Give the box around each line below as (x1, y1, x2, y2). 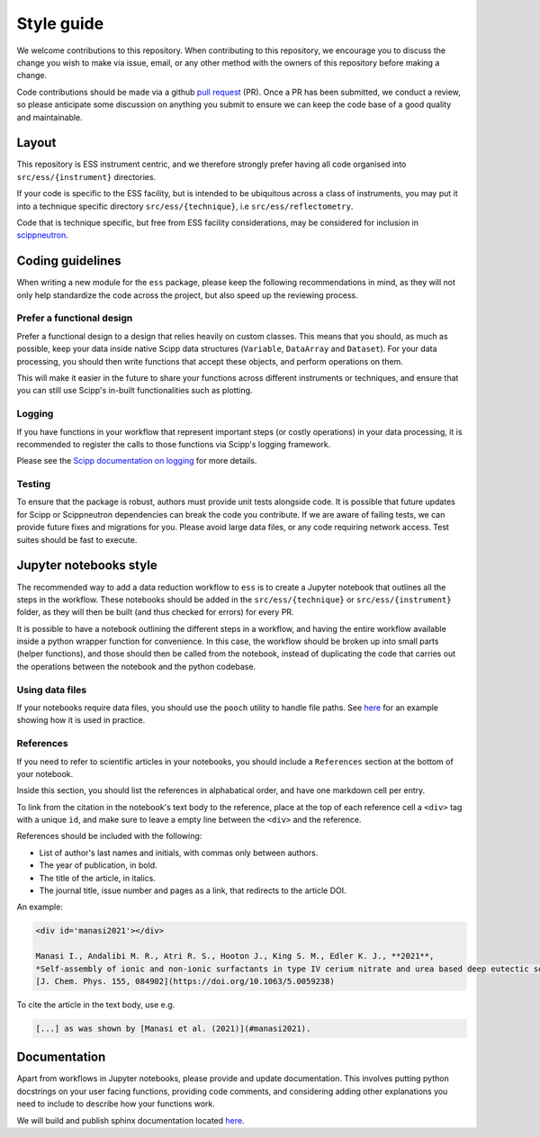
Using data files (16, 683, 87, 696)
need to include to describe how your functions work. (16, 1098, 216, 1109)
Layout (16, 135, 57, 150)
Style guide (16, 14, 104, 33)
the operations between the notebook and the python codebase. (16, 661, 256, 672)
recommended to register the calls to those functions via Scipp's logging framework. (16, 438, 331, 449)
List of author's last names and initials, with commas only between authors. (39, 847, 319, 858)
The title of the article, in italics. (39, 872, 157, 883)
